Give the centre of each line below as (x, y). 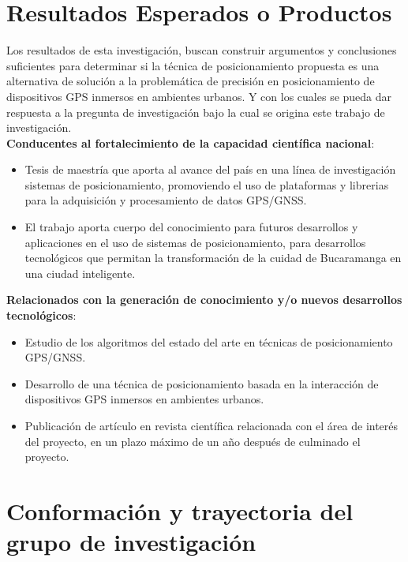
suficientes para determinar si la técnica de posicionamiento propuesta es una (193, 65)
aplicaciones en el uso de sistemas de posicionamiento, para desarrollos (195, 242)
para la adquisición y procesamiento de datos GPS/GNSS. (166, 200)
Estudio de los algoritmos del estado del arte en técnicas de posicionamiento (209, 341)
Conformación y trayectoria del (180, 510)
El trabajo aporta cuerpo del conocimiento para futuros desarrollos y (191, 227)
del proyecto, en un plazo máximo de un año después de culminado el (193, 441)
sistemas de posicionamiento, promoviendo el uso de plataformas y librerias (207, 184)
